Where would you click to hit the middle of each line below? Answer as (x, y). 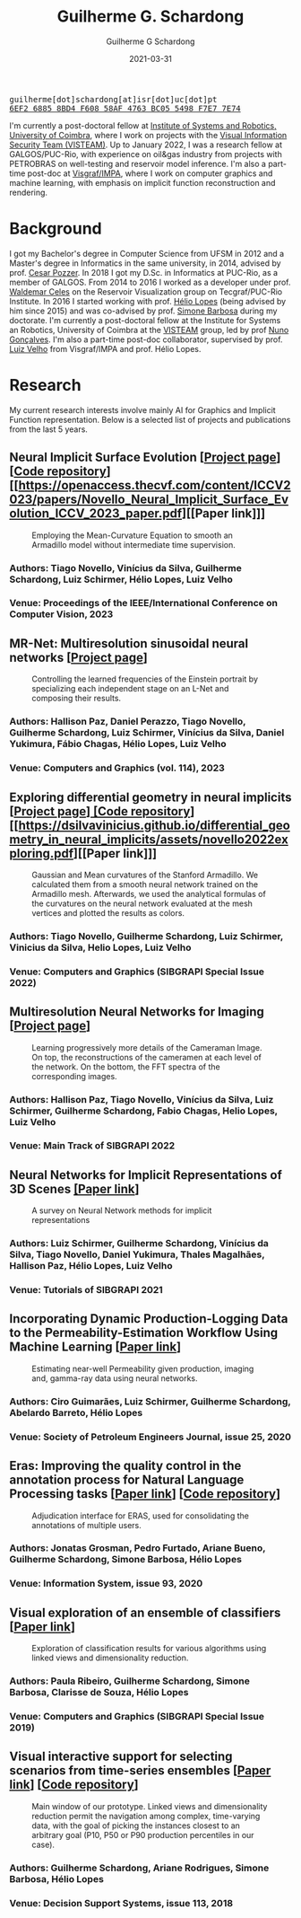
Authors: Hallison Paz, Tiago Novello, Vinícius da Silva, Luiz (142, 1099)
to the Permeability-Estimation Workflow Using (144, 1333)
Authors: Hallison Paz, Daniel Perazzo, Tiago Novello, (128, 722)
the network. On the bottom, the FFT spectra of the (126, 1067)
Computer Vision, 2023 (61, 614)
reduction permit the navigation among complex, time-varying (146, 1816)
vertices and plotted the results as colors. (108, 912)
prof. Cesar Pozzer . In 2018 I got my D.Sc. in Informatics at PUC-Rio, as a (144, 272)
